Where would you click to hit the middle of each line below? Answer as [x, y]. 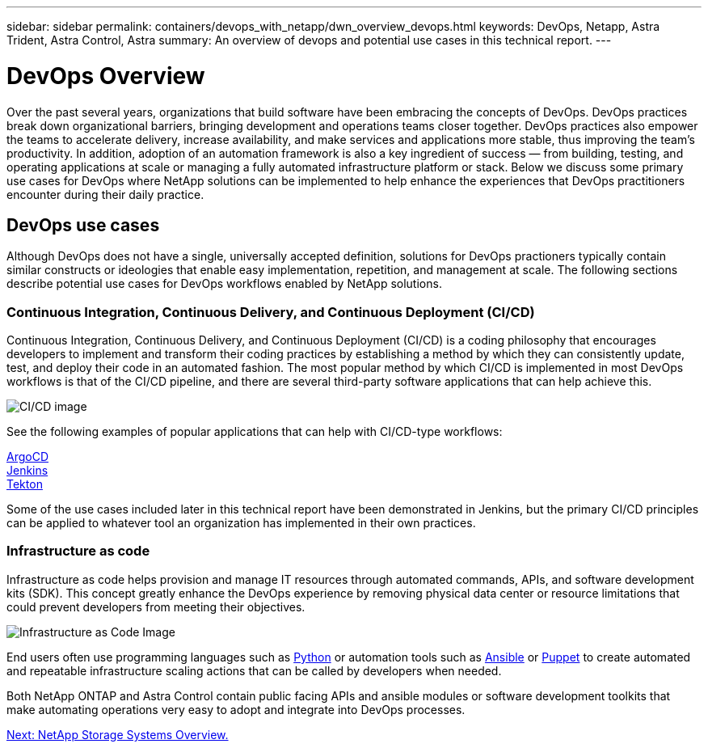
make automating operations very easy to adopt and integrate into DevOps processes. [236, 709]
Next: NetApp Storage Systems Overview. [118, 734]
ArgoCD [28, 457]
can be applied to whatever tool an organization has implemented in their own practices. [241, 523]
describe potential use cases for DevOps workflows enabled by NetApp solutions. [224, 284]
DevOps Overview [106, 76]
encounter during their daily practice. [105, 194]
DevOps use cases [83, 225]
